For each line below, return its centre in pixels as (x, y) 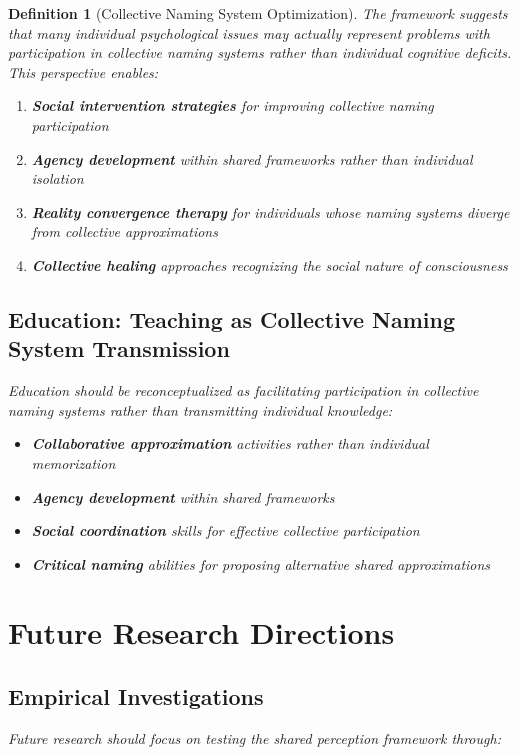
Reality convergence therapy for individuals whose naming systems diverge (270, 211)
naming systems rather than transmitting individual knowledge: (200, 409)
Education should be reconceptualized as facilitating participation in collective (243, 390)
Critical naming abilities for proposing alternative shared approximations (261, 563)
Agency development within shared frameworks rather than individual (252, 158)
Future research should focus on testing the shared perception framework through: (254, 737)
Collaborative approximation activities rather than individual (230, 443)
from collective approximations (124, 231)
